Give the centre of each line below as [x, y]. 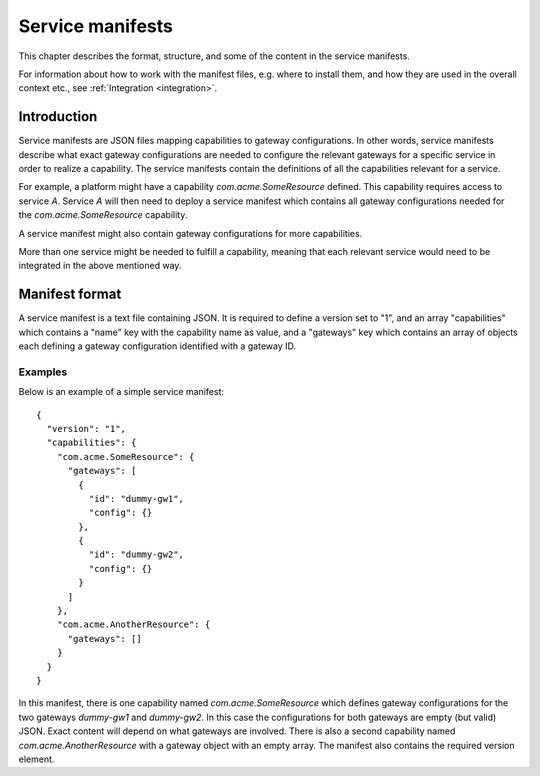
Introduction [58, 116]
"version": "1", [86, 428]
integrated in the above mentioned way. [100, 266]
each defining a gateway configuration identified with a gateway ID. [157, 346]
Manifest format [70, 294]
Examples [43, 372]
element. [36, 759]
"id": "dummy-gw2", [136, 554]
